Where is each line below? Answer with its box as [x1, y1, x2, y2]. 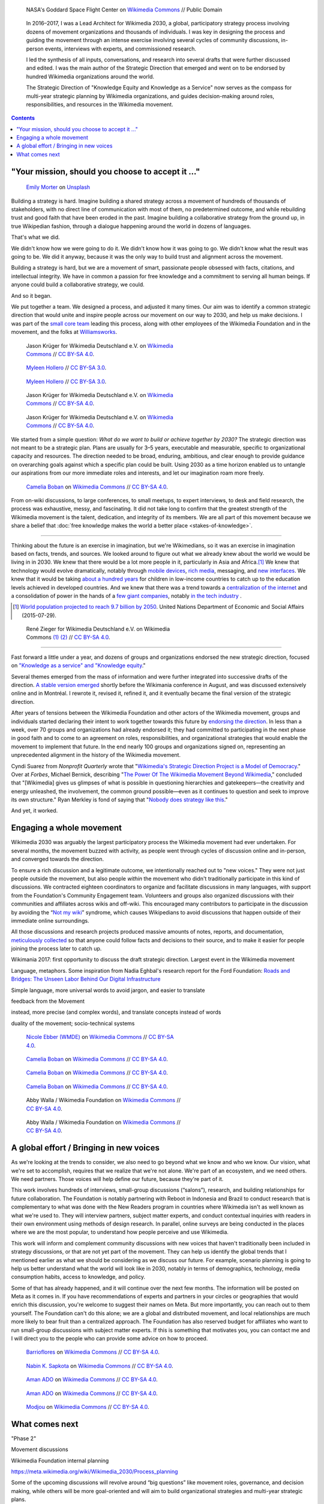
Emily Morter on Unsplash [26, 183, 90, 191]
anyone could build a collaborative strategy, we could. [11, 281, 145, 288]
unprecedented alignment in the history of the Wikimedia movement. [11, 751, 181, 759]
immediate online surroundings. [11, 917, 89, 924]
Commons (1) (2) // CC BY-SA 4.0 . [26, 633, 110, 641]
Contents [11, 114, 35, 122]
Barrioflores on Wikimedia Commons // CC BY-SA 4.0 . [26, 1348, 160, 1356]
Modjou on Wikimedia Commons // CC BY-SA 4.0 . [26, 1404, 149, 1410]
